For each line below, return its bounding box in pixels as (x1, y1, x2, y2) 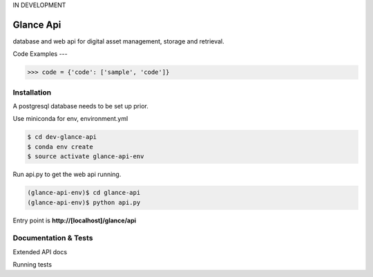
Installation (12, 87, 52, 97)
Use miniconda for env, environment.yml (12, 115, 128, 123)
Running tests (12, 260, 52, 269)
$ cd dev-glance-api (27, 133, 97, 141)
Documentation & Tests (12, 233, 93, 243)
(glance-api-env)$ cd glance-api (27, 189, 141, 197)
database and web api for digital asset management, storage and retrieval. (12, 37, 224, 45)
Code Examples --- (12, 50, 68, 58)
